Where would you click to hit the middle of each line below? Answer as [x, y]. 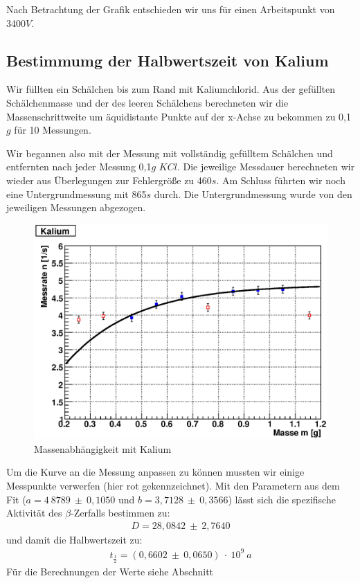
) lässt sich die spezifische [282, 499]
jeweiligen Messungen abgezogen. [76, 207]
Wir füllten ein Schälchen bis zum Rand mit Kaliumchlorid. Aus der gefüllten [171, 89]
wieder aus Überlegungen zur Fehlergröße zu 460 [109, 180]
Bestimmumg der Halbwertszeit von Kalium [168, 60]
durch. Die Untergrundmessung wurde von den [253, 194]
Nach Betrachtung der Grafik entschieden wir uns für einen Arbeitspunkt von [171, 9]
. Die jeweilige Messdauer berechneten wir [266, 167]
